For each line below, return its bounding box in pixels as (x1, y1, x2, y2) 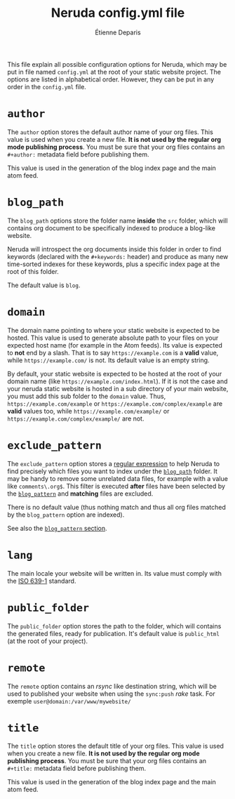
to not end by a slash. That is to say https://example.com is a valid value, (7, 348, 219, 357)
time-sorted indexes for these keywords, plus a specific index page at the (7, 260, 220, 268)
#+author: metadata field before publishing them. (7, 150, 149, 159)
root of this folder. (7, 267, 60, 275)
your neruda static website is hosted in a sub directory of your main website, (7, 384, 229, 392)
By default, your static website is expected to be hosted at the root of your (7, 369, 222, 378)
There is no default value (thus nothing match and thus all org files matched (7, 503, 227, 511)
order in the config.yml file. (7, 82, 86, 91)
